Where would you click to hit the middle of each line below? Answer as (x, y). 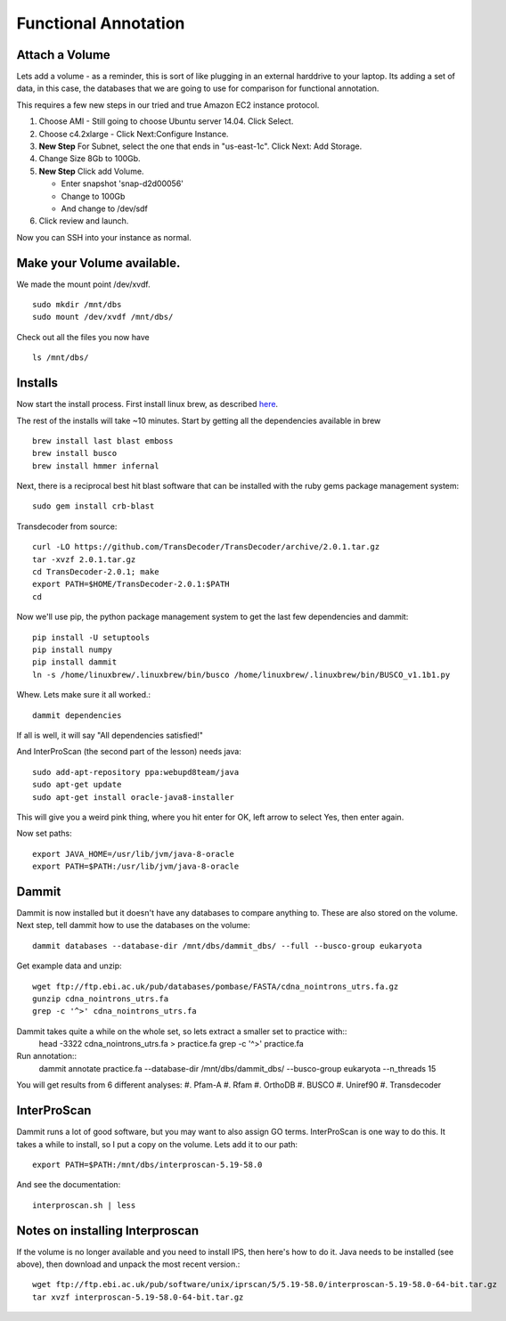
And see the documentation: (69, 1185)
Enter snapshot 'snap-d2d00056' (122, 183)
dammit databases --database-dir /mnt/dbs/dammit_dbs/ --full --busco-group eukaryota (227, 946)
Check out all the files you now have (83, 337)
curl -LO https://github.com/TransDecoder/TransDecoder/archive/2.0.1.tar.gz (206, 547)
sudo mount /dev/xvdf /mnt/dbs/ (103, 317)
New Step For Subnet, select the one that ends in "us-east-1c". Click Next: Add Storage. (200, 146)
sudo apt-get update (77, 785)
